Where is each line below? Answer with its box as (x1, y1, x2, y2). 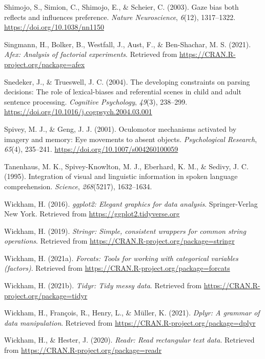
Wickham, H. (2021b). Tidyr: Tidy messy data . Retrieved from (4, 280, 202, 291)
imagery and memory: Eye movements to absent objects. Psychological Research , (4, 133, 257, 144)
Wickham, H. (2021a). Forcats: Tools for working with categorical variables (4, 252, 238, 263)
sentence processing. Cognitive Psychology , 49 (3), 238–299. (4, 96, 188, 107)
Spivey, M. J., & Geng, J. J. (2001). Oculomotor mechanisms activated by (4, 123, 237, 134)
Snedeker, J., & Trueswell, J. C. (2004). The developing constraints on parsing (4, 76, 250, 87)
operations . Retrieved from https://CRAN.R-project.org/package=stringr (4, 235, 235, 246)
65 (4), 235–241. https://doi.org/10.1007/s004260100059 (4, 144, 178, 154)
